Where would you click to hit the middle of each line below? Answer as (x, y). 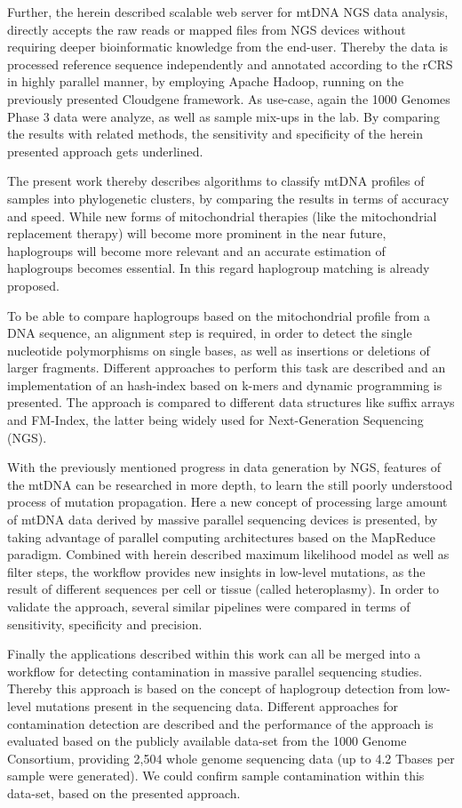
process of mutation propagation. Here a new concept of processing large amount (227, 502)
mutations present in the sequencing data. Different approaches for (217, 705)
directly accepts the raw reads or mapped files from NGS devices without (207, 29)
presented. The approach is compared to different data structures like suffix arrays (231, 402)
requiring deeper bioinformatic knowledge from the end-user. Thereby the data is (227, 47)
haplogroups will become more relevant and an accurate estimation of (196, 250)
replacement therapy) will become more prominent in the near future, (197, 233)
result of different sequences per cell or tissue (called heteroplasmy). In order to (223, 589)
